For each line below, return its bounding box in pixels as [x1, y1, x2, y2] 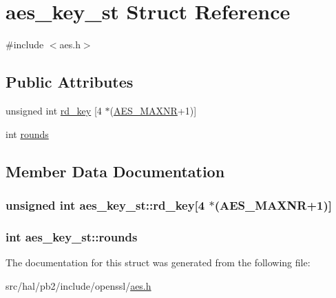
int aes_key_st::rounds [6, 228, 138, 245]
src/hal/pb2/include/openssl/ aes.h [6, 278, 151, 292]
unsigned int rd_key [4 [6, 103, 102, 117]
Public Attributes [6, 71, 134, 92]
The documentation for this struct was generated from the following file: [6, 255, 311, 269]
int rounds [6, 126, 49, 141]
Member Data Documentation [6, 160, 225, 181]
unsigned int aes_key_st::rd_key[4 [6, 196, 205, 213]
